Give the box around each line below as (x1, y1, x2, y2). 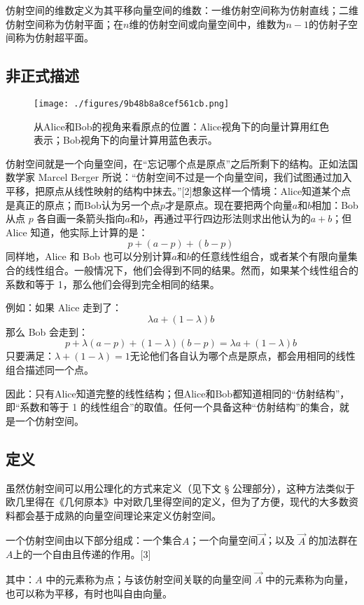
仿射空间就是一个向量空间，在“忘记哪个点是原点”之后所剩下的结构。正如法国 (6, 156, 358, 170)
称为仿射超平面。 (15, 30, 94, 45)
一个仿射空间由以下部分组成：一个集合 (6, 533, 182, 548)
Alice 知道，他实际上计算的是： (6, 224, 148, 239)
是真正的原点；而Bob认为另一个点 (6, 197, 160, 212)
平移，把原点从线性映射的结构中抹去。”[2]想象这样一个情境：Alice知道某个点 (6, 184, 351, 198)
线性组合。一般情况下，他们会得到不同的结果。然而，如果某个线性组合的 (24, 262, 358, 277)
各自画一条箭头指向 (36, 211, 125, 226)
